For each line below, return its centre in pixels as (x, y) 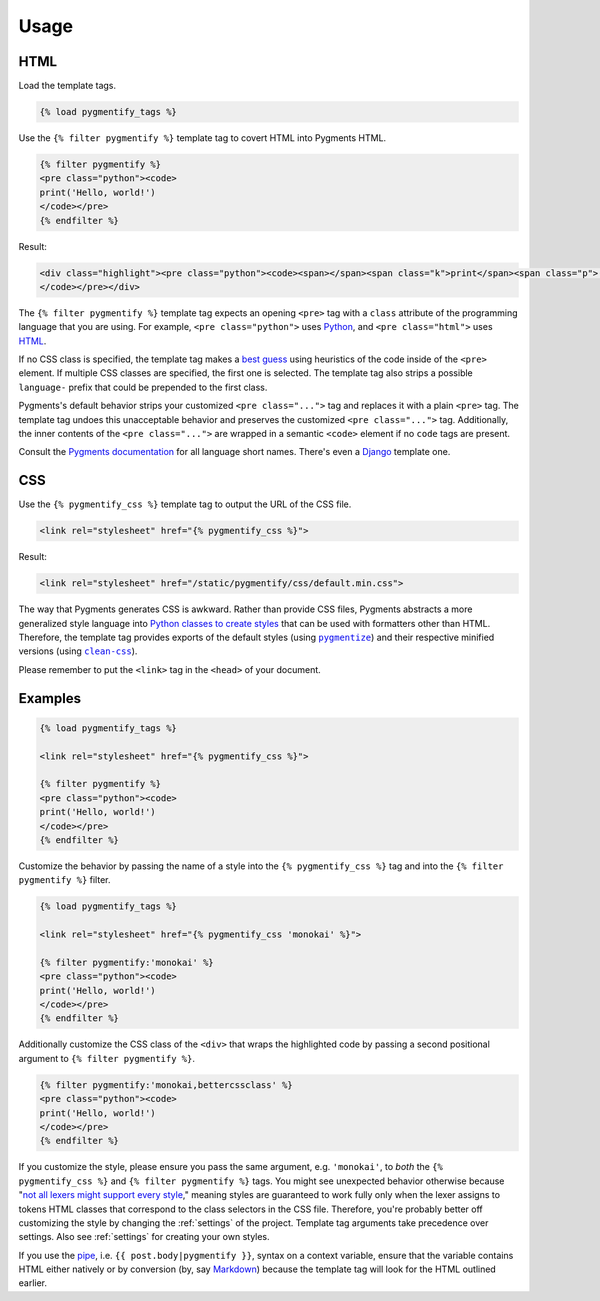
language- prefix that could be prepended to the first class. (143, 387)
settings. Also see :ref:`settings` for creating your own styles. (144, 1237)
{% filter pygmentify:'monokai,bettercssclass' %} (166, 1084)
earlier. (33, 1283)
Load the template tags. (67, 86)
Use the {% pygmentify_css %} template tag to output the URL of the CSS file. (185, 504)
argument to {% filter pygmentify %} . (106, 1058)
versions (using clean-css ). (78, 651)
